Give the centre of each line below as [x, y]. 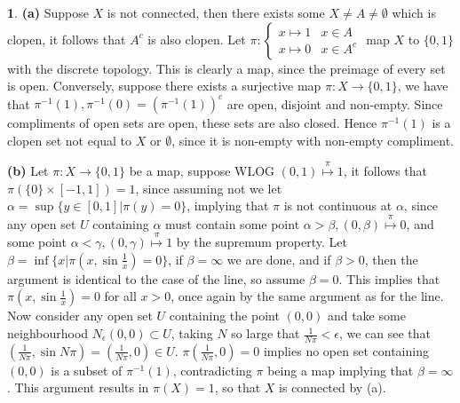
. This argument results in [78, 387]
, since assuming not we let [209, 188]
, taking [192, 333]
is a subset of [87, 370]
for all [120, 296]
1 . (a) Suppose [48, 12]
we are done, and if [279, 259]
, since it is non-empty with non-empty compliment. [313, 140]
